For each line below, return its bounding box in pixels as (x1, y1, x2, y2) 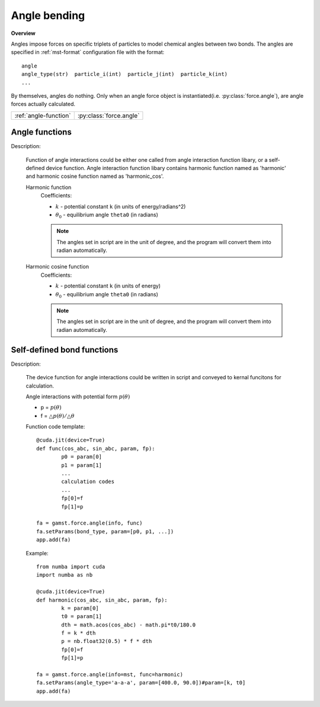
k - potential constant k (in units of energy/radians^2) (55, 203, 186, 210)
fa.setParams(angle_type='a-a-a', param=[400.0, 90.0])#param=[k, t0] (36, 679, 246, 686)
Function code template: (25, 423, 85, 430)
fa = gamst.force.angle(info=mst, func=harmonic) (36, 671, 184, 678)
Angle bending (11, 9, 85, 22)
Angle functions (11, 127, 72, 137)
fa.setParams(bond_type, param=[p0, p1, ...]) (36, 528, 174, 535)
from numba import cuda (36, 563, 105, 570)
